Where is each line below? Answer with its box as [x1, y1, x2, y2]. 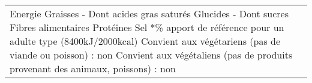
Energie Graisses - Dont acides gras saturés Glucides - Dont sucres [10, 7, 289, 20]
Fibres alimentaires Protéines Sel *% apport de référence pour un [10, 20, 284, 34]
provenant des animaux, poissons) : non [10, 62, 176, 75]
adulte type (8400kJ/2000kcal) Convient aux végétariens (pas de [10, 34, 281, 48]
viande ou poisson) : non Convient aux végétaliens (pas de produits [10, 48, 293, 62]
